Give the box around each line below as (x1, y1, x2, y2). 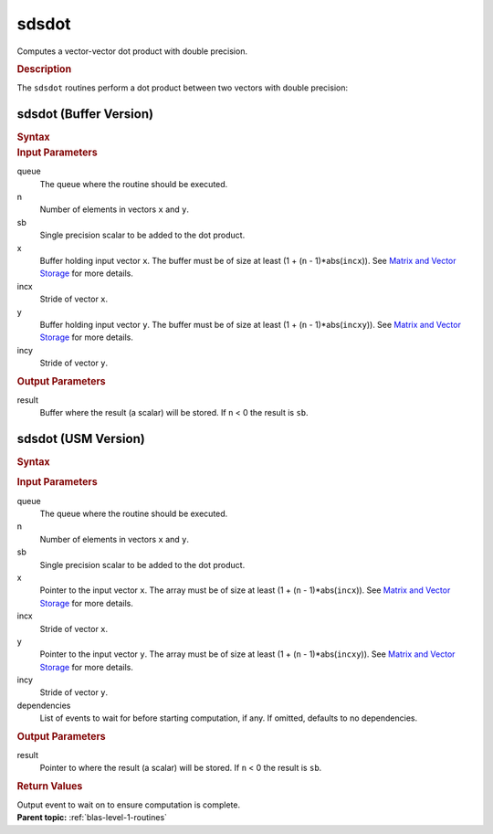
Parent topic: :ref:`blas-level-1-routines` (16, 812, 168, 823)
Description (16, 62, 72, 75)
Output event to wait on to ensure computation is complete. (16, 799, 241, 810)
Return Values (16, 779, 83, 792)
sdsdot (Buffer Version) (16, 106, 154, 122)
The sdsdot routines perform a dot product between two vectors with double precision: (16, 82, 349, 93)
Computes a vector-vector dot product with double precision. (16, 46, 248, 57)
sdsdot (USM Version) (16, 430, 145, 447)
